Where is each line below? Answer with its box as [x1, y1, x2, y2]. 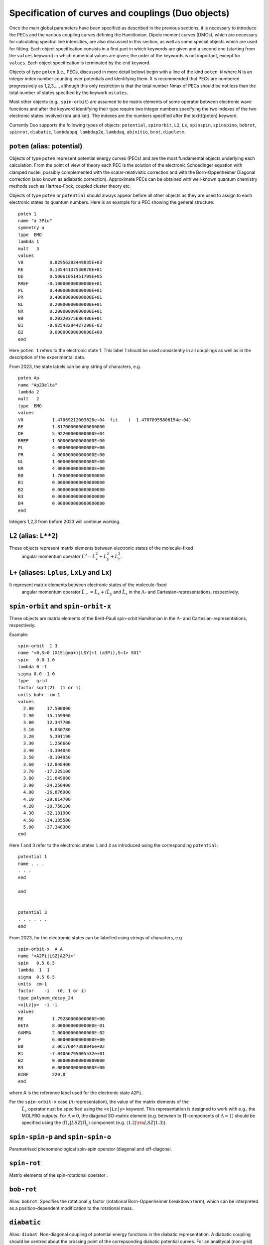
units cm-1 [18, 981, 47, 987]
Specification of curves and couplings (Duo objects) [9, 7, 230, 18]
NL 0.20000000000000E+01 [18, 301, 102, 307]
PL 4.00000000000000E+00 [18, 445, 105, 451]
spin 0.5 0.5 [18, 960, 55, 966]
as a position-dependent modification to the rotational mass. [9, 1205, 134, 1211]
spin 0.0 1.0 [18, 657, 55, 662]
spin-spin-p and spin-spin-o [9, 1133, 112, 1141]
